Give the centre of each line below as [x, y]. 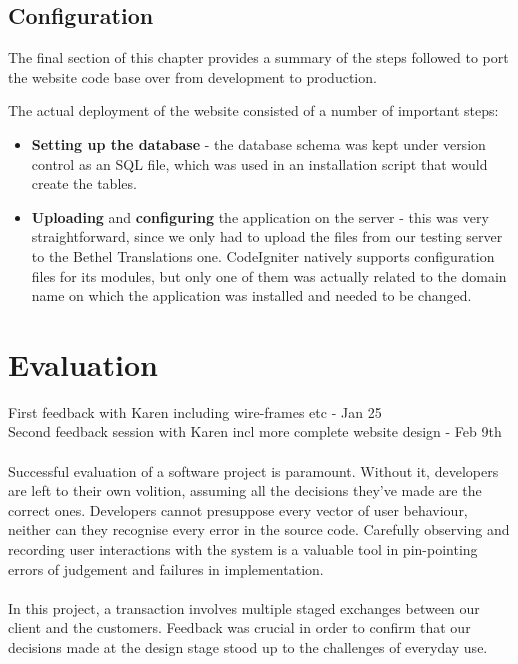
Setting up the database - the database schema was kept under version [258, 143]
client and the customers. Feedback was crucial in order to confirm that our [239, 627]
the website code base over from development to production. [192, 76]
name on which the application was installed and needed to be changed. [251, 295]
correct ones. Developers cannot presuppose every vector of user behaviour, [238, 509]
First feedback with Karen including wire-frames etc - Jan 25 [195, 411]
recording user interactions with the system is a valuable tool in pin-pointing [243, 549]
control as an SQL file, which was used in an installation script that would [259, 163]
